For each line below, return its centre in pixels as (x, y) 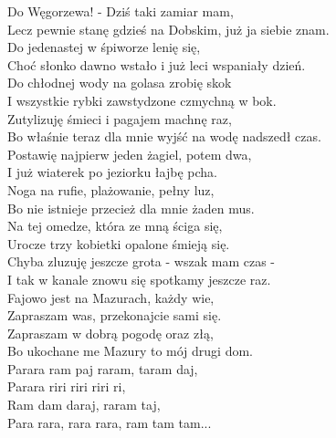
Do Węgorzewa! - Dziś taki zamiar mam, (121, 11)
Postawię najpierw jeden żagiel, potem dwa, (130, 154)
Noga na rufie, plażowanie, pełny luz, (111, 189)
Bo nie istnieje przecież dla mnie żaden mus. (131, 208)
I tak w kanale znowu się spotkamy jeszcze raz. (139, 279)
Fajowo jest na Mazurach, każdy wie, (111, 297)
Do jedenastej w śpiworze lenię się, (104, 47)
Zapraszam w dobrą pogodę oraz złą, (110, 333)
